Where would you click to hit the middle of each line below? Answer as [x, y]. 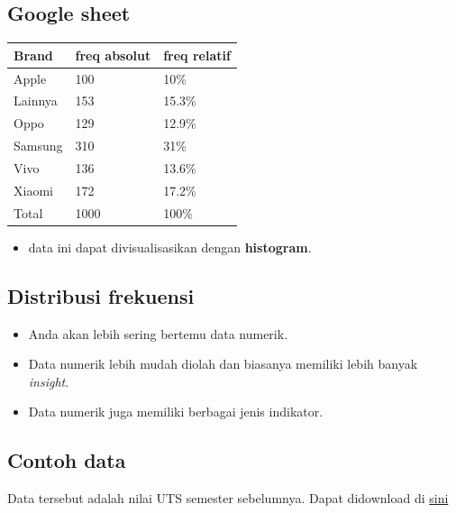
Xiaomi [33, 190]
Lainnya [36, 101]
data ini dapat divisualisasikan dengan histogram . [170, 247]
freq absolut [113, 55]
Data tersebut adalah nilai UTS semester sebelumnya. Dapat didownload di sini [228, 498]
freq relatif [197, 55]
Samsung [38, 146]
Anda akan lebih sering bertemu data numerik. [158, 333]
